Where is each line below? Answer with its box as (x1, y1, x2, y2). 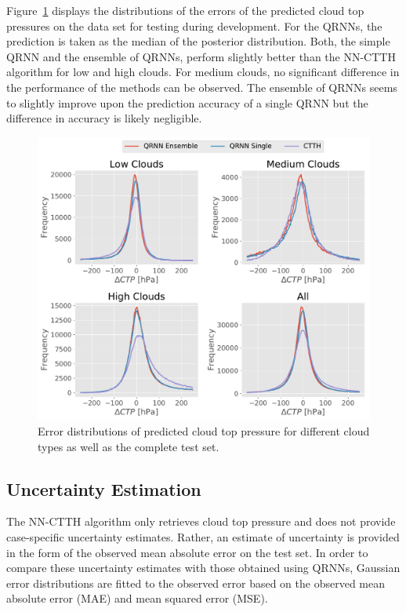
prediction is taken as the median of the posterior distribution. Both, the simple (6, 33, 390, 49)
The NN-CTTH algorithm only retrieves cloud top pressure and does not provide (6, 513, 396, 530)
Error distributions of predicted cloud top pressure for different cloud (38, 422, 370, 439)
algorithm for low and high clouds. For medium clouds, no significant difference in (6, 64, 400, 80)
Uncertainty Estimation (6, 476, 201, 501)
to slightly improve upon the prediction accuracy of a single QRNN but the (6, 94, 368, 111)
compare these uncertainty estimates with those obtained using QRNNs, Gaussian (6, 559, 401, 576)
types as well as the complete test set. (38, 438, 219, 454)
